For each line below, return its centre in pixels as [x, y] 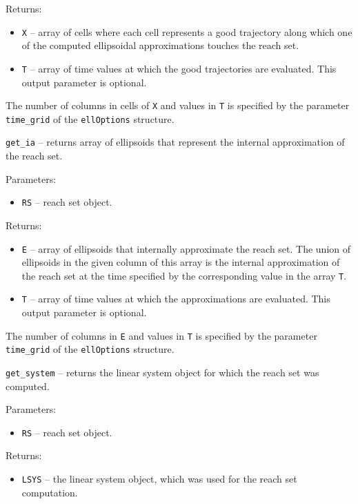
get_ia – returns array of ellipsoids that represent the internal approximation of [175, 142]
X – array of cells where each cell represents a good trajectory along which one [187, 31]
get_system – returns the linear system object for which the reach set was [162, 372]
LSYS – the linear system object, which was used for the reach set [159, 479]
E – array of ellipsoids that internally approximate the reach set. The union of [186, 248]
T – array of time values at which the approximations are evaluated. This [176, 299]
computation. [50, 492]
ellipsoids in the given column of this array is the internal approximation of [181, 262]
